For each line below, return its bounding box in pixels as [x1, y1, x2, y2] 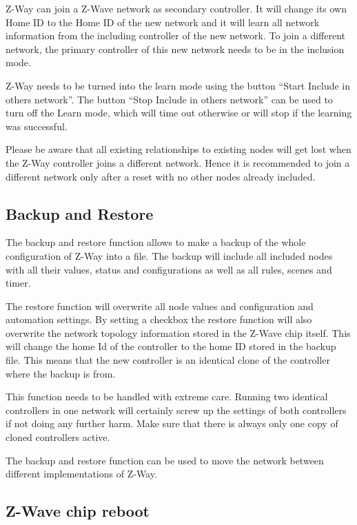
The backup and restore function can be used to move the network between [6, 453, 324, 467]
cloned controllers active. [6, 430, 110, 444]
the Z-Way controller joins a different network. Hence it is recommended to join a [6, 155, 350, 169]
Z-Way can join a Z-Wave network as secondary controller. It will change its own [6, 1, 347, 15]
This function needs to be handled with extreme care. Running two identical [6, 389, 328, 404]
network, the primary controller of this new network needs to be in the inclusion [6, 41, 345, 56]
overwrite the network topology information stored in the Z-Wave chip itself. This [6, 325, 351, 340]
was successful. [6, 119, 68, 133]
